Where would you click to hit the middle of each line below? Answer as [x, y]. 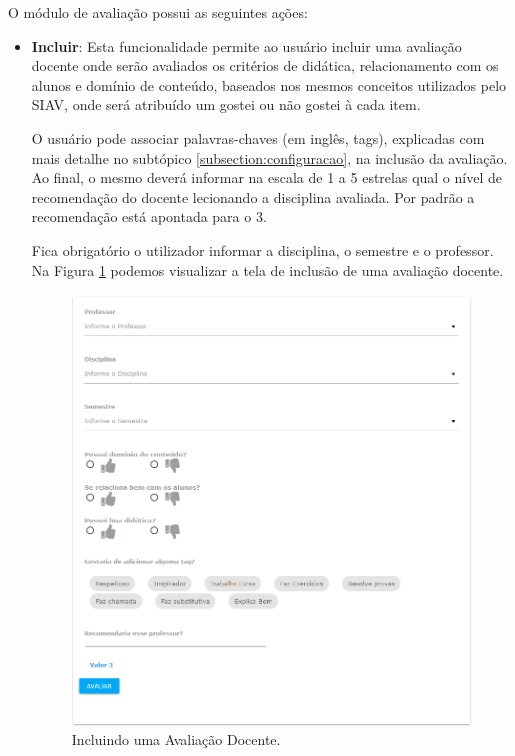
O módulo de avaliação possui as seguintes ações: [158, 12]
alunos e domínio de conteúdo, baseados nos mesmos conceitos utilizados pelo [269, 84]
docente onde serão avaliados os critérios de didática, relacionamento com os [265, 65]
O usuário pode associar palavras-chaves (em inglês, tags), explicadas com [258, 137]
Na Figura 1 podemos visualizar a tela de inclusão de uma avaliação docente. [267, 269]
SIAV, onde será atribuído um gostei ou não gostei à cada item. [226, 104]
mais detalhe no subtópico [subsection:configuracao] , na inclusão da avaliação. [269, 157]
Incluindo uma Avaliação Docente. [176, 739]
